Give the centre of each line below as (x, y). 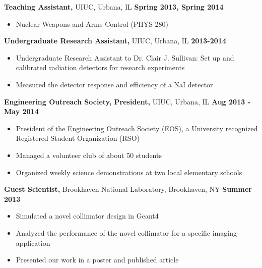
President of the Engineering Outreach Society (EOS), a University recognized (137, 128)
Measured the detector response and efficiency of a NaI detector (114, 84)
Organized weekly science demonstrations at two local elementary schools (129, 172)
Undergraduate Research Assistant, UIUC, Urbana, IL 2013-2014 (115, 41)
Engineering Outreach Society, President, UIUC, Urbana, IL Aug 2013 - (127, 101)
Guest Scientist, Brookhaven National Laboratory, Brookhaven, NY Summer (128, 189)
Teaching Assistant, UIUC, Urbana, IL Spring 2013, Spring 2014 (114, 7)
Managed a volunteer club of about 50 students (89, 155)
